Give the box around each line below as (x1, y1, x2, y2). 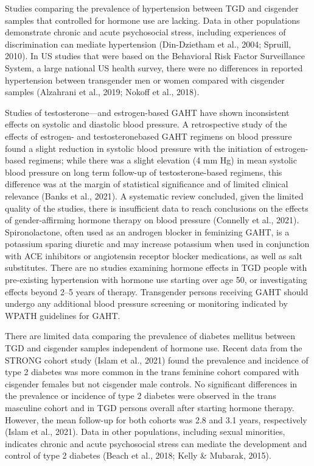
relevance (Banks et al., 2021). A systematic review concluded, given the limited (5, 189, 304, 202)
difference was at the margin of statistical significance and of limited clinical (5, 177, 288, 190)
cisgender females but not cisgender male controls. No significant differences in (5, 377, 298, 390)
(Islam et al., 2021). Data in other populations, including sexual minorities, (5, 425, 285, 438)
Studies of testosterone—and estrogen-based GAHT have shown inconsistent (5, 106, 290, 118)
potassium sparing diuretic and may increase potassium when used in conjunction (5, 237, 310, 250)
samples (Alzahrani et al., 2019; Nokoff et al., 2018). (5, 85, 200, 98)
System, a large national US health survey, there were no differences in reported (5, 61, 303, 74)
